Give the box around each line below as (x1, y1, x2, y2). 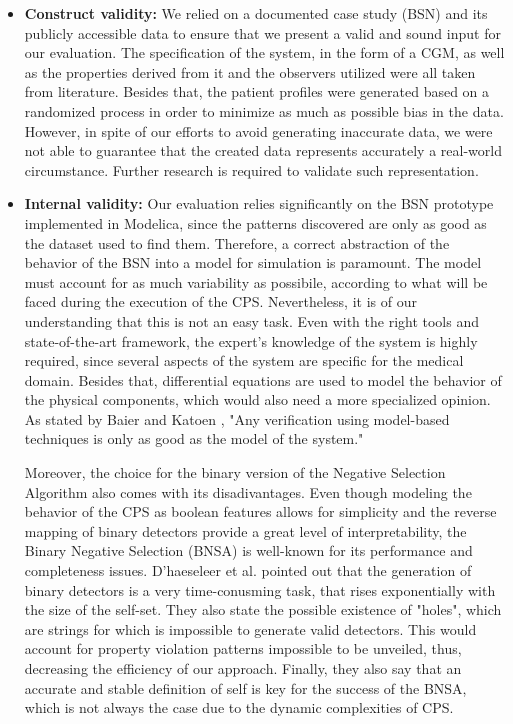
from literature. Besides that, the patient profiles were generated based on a (24, 81, 490, 102)
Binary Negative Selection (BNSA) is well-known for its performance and (24, 540, 473, 561)
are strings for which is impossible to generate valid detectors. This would (24, 618, 477, 639)
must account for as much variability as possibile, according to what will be (24, 271, 488, 292)
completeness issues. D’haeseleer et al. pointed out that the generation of (24, 560, 472, 581)
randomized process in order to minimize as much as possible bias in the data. (24, 100, 504, 121)
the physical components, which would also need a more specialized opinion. (24, 389, 491, 410)
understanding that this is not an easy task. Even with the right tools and (24, 310, 480, 331)
